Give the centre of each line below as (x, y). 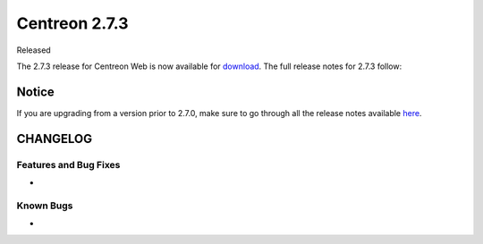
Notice (36, 92)
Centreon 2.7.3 (72, 23)
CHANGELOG (55, 139)
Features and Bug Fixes (68, 164)
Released (34, 50)
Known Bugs (45, 206)
